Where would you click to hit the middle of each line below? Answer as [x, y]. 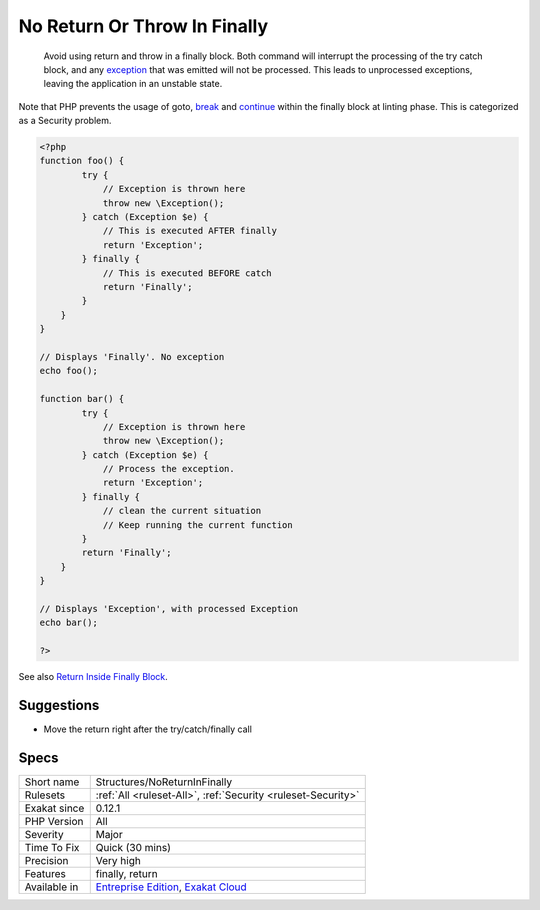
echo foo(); [69, 371]
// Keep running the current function [198, 524]
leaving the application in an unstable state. [133, 84]
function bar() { [82, 399]
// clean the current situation [182, 511]
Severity [44, 834]
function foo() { [82, 161]
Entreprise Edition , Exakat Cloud [171, 887]
